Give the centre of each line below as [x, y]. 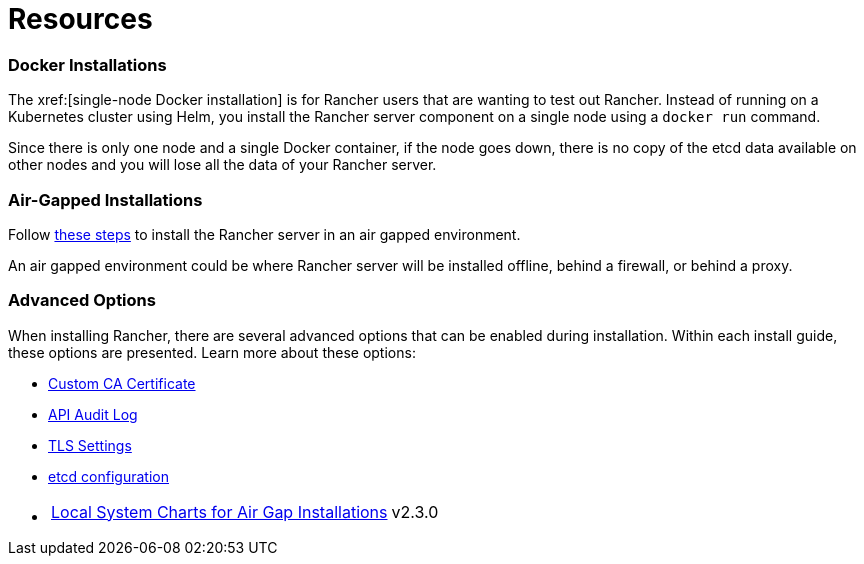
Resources [80, 19]
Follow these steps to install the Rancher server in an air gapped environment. [264, 234]
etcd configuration [108, 476]
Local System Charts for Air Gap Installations [219, 511]
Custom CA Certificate [122, 383]
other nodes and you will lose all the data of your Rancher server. [222, 165]
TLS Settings [90, 445]
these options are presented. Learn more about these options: [212, 352]
